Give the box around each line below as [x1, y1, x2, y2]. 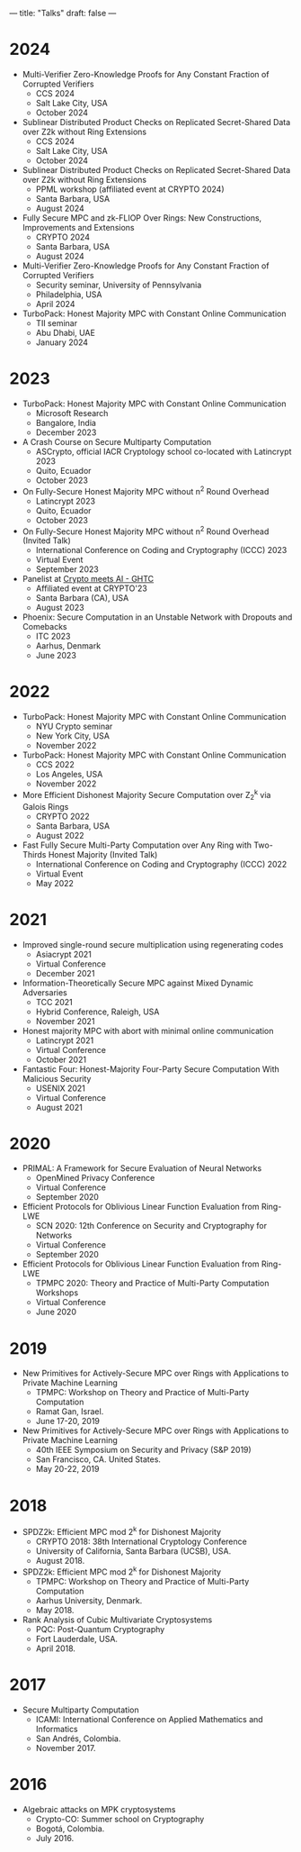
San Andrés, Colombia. [35, 1733, 121, 1744]
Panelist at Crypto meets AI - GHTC [22, 574, 155, 585]
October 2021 [35, 1054, 87, 1065]
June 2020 [35, 1306, 76, 1318]
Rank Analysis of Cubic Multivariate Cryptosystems [22, 1614, 213, 1625]
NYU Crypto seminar [35, 721, 113, 732]
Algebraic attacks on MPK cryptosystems [22, 1803, 176, 1814]
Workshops [35, 1287, 79, 1298]
